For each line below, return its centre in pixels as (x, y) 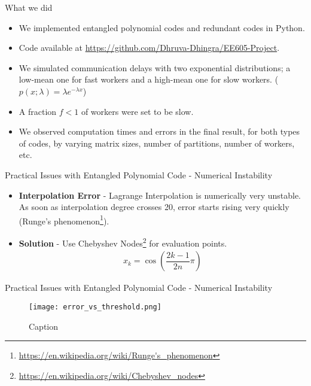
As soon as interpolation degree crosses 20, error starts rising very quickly (154, 207)
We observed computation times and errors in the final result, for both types (159, 131)
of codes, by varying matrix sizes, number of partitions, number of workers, (157, 143)
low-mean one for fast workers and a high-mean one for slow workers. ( (149, 79)
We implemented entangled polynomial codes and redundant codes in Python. (162, 27)
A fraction (38, 111)
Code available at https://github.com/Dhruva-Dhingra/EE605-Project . (149, 48)
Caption (44, 326)
